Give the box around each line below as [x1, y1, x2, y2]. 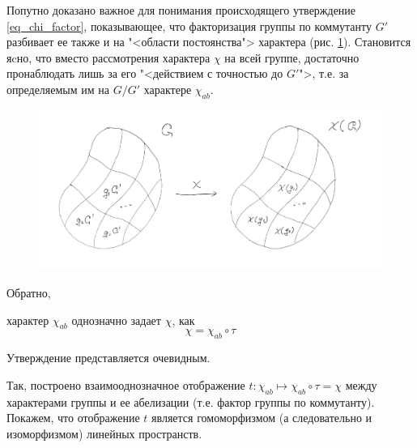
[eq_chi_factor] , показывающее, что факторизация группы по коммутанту [6, 17, 372, 34]
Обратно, [6, 284, 51, 301]
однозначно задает [71, 311, 161, 328]
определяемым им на [6, 80, 110, 97]
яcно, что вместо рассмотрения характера [6, 49, 211, 66]
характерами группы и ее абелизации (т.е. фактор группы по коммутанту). [6, 393, 375, 410]
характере [143, 80, 192, 97]
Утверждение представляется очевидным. [6, 349, 211, 366]
